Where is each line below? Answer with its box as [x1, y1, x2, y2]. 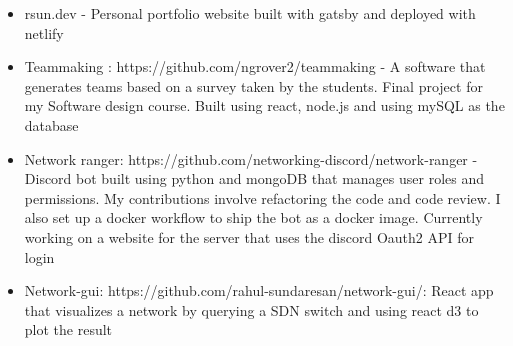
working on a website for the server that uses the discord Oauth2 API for [24, 226, 474, 247]
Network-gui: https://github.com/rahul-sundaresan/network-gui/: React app [24, 280, 494, 301]
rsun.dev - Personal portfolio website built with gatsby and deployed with [24, 3, 476, 23]
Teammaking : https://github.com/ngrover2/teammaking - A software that [24, 56, 486, 77]
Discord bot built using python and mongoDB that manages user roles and [24, 168, 485, 189]
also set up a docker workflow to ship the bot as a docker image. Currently [24, 207, 483, 228]
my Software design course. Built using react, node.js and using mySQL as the [24, 95, 505, 116]
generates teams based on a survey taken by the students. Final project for [24, 75, 483, 96]
